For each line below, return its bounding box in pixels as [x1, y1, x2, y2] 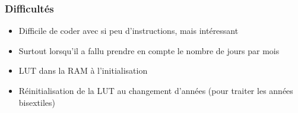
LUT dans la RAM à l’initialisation [18, 64, 148, 77]
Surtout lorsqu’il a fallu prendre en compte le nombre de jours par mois [18, 44, 280, 56]
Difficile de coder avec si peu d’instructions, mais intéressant [18, 24, 239, 37]
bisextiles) [18, 96, 56, 108]
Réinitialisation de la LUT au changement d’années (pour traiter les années [18, 84, 293, 96]
